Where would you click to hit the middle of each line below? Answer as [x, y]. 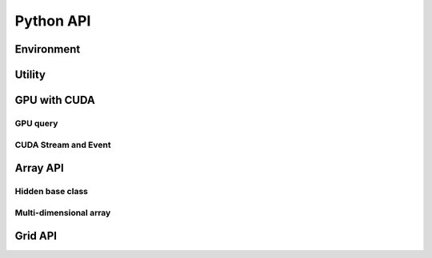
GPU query [36, 123]
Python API [53, 21]
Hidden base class [51, 192]
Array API [39, 168]
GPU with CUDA [55, 100]
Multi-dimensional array [63, 212]
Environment [48, 49]
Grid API [36, 236]
